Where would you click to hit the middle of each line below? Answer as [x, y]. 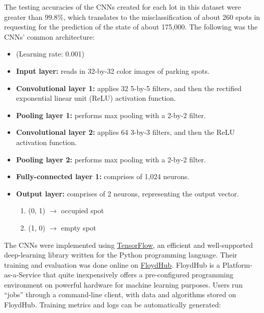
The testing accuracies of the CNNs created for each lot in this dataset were [123, 7]
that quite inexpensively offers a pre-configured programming [138, 275]
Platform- [238, 264]
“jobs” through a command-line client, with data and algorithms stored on [120, 294]
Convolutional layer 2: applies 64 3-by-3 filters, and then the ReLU [125, 132]
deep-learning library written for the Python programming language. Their [121, 255]
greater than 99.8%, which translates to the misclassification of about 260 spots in [132, 17]
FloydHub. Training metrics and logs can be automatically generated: [113, 305]
